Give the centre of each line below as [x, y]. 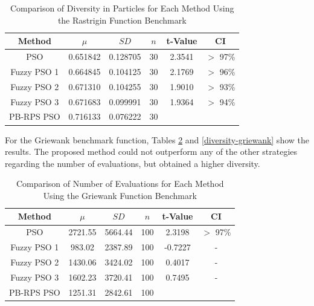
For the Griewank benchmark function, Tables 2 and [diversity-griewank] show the [157, 139]
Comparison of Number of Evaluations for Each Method [120, 184]
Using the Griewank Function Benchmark [120, 195]
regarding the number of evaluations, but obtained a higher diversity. [133, 163]
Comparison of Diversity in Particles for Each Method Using [122, 8]
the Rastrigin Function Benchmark [122, 20]
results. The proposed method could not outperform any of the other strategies [151, 151]
